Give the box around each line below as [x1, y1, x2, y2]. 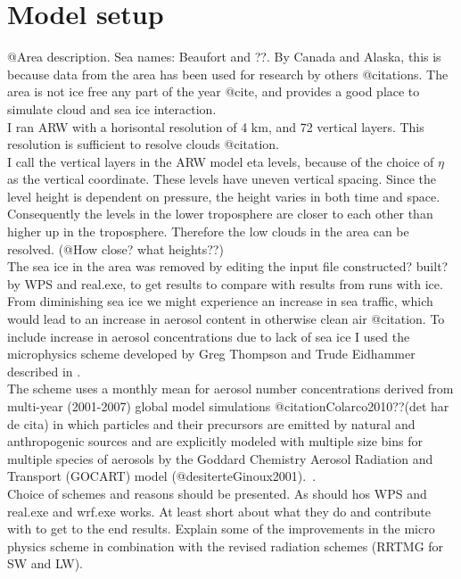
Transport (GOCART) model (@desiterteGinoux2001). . [7, 467, 317, 485]
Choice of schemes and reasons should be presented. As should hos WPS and [7, 484, 427, 502]
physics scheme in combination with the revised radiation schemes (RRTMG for [7, 536, 444, 555]
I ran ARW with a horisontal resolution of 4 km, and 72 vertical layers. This [7, 117, 424, 136]
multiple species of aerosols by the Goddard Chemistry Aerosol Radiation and [7, 449, 433, 467]
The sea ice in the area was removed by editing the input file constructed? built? [7, 257, 449, 276]
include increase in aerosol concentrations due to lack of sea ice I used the [7, 327, 410, 345]
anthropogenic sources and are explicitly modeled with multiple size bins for [7, 432, 423, 451]
